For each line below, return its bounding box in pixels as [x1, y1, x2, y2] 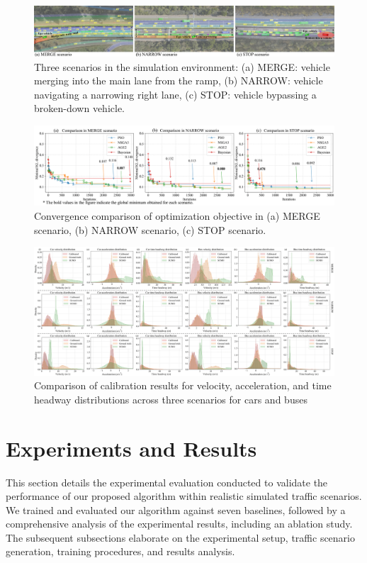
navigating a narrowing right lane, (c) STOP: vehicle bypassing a [34, 87, 317, 101]
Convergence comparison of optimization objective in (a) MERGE [34, 208, 320, 223]
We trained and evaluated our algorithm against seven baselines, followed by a [6, 502, 346, 517]
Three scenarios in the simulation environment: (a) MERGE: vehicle [34, 59, 330, 74]
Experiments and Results [6, 433, 257, 462]
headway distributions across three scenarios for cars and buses [34, 391, 307, 406]
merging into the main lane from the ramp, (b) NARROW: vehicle [34, 73, 323, 88]
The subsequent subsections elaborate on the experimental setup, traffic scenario [6, 530, 355, 545]
